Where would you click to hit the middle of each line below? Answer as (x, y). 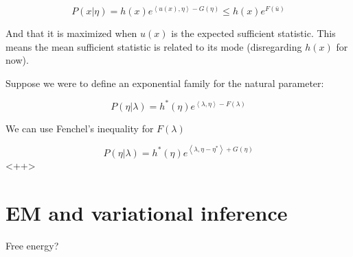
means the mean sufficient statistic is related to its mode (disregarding (154, 46)
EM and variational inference (147, 212)
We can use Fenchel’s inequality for (80, 128)
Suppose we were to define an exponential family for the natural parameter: (165, 83)
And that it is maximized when (71, 33)
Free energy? (32, 245)
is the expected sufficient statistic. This (253, 33)
